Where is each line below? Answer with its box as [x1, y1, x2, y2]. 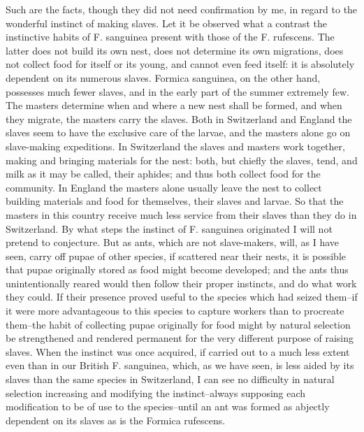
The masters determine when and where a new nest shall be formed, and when [6, 98, 342, 113]
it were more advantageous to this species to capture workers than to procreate [6, 303, 344, 318]
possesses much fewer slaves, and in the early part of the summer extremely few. [6, 84, 349, 99]
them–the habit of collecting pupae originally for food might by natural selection [6, 317, 351, 331]
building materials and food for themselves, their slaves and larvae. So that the [6, 194, 344, 208]
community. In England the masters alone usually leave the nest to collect [6, 180, 322, 194]
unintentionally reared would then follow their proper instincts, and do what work [6, 275, 357, 290]
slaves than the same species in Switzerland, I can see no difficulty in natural [6, 372, 335, 387]
